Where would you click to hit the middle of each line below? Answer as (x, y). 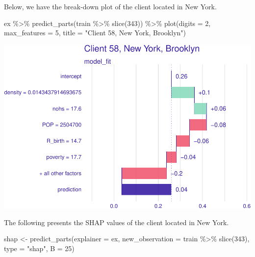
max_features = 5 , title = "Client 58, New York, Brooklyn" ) (95, 33)
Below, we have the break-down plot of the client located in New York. (110, 6)
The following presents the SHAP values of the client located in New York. (116, 222)
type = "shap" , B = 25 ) (39, 248)
